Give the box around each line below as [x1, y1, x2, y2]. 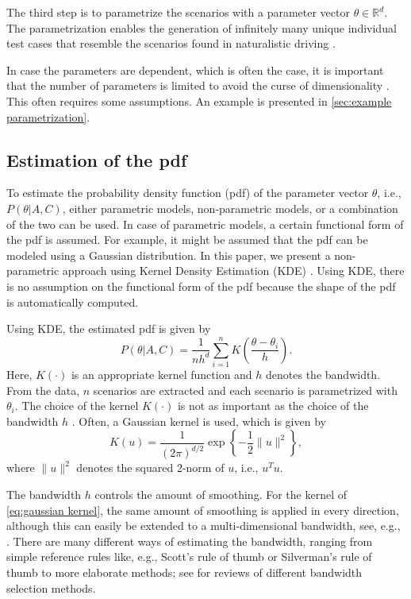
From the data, [6, 381, 80, 398]
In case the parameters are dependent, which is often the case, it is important [6, 61, 384, 78]
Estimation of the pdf [6, 147, 187, 172]
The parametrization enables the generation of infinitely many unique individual [6, 19, 397, 36]
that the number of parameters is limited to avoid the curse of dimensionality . [6, 77, 390, 94]
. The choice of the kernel [14, 397, 139, 414]
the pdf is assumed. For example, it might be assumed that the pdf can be [6, 231, 368, 248]
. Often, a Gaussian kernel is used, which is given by [71, 412, 326, 429]
